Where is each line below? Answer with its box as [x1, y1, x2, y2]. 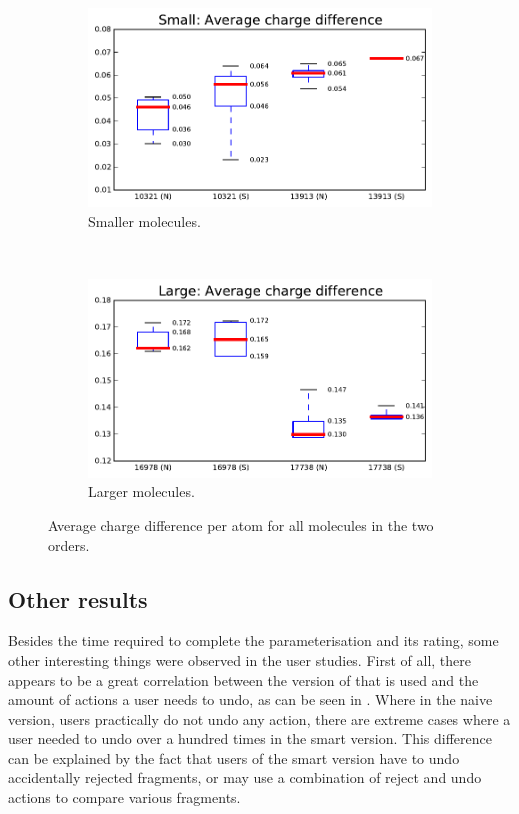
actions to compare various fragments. [8, 787, 241, 808]
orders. [48, 534, 90, 555]
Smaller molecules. [88, 210, 201, 231]
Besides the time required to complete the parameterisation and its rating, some [8, 630, 499, 651]
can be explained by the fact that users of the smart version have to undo [8, 747, 460, 768]
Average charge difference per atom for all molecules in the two [48, 514, 434, 535]
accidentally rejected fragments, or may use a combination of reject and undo [8, 767, 482, 788]
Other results [8, 583, 148, 614]
